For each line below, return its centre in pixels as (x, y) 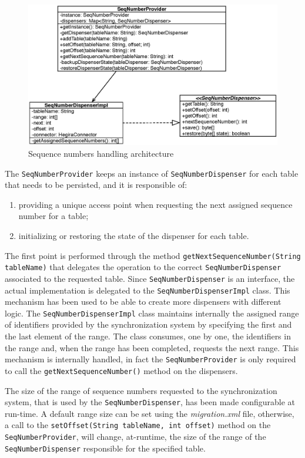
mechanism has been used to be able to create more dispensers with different (143, 302)
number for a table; (53, 216)
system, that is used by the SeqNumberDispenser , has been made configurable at (150, 402)
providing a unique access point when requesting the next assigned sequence (155, 204)
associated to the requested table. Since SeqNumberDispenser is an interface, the (150, 278)
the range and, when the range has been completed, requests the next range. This (152, 347)
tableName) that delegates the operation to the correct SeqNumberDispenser (143, 267)
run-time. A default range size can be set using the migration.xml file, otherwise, (150, 413)
